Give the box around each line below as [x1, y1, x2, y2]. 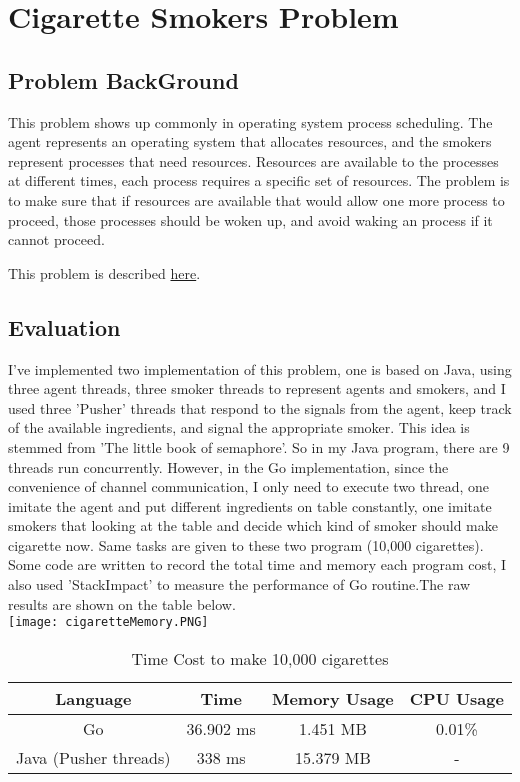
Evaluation [8, 311, 121, 342]
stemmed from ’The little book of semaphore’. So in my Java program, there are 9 [8, 436, 510, 457]
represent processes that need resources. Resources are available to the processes [8, 150, 499, 171]
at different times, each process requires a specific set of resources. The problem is [8, 170, 510, 191]
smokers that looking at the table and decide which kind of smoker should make [8, 515, 498, 536]
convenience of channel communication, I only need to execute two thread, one [8, 476, 490, 497]
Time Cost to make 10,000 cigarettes [131, 646, 389, 670]
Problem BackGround [8, 64, 239, 95]
